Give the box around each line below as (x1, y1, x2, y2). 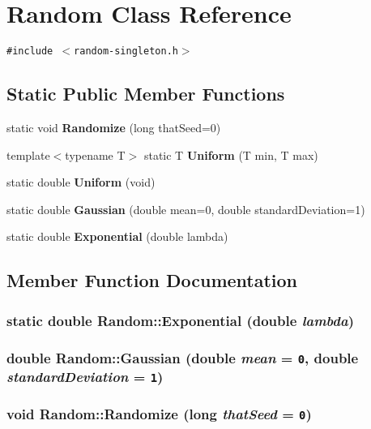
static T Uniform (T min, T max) (143, 146, 318, 163)
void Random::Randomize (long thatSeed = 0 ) (6, 404, 312, 424)
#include (6, 45, 53, 58)
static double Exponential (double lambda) (6, 228, 228, 245)
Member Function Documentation (6, 268, 298, 293)
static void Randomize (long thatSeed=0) (6, 118, 221, 135)
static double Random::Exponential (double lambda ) (6, 310, 355, 330)
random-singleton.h (74, 45, 178, 58)
